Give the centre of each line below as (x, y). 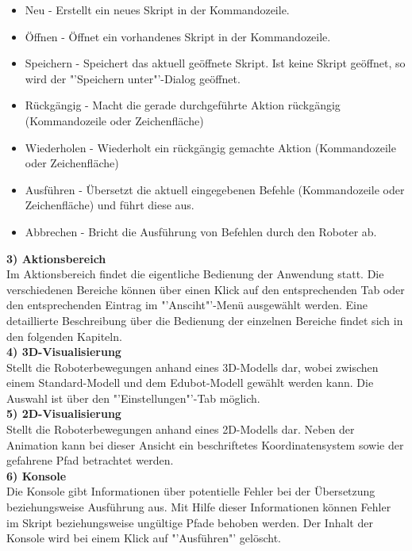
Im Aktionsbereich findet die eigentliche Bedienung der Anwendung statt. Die (195, 274)
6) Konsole (37, 475)
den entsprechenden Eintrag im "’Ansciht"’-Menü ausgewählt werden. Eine (187, 305)
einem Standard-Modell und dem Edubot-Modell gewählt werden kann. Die (190, 383)
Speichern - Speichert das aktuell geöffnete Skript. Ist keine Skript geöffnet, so (215, 63)
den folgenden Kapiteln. (64, 336)
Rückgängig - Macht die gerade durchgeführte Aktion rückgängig (183, 105)
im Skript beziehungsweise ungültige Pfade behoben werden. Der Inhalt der (190, 522)
